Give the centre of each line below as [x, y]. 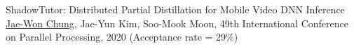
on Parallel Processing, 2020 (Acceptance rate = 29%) [122, 37]
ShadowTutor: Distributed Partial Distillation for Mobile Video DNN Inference [175, 9]
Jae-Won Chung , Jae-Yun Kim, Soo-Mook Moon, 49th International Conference [177, 23]
